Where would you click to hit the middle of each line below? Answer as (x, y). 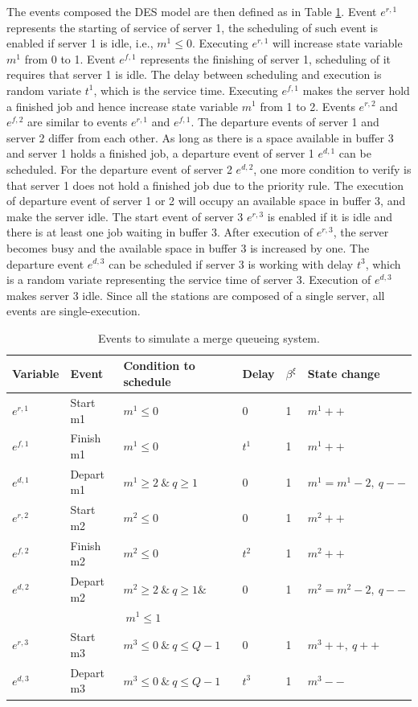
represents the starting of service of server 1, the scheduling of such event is (193, 27)
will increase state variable (338, 43)
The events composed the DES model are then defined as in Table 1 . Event (192, 11)
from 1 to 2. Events (307, 106)
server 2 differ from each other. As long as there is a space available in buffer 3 (200, 137)
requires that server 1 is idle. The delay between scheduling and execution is (194, 74)
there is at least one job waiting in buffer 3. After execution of (160, 232)
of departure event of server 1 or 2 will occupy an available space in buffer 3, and (206, 201)
